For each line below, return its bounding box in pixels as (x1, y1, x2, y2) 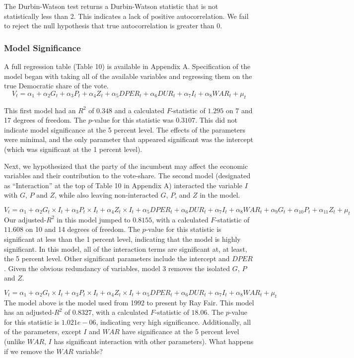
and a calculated (114, 105, 164, 115)
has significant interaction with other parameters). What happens (54, 336, 254, 347)
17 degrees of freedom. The (4, 115, 86, 125)
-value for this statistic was (91, 115, 174, 125)
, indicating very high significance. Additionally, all (96, 316, 251, 327)
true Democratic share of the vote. (4, 80, 109, 91)
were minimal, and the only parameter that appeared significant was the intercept (4, 134, 254, 144)
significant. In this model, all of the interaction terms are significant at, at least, (4, 243, 247, 254)
